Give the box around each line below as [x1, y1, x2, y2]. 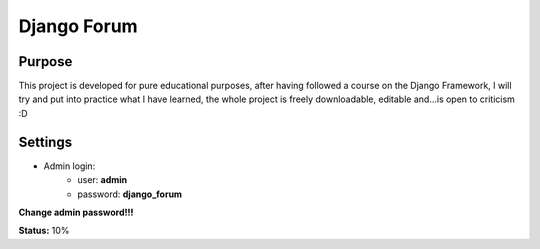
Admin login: [43, 160, 96, 172]
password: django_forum [77, 188, 183, 200]
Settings [18, 133, 73, 150]
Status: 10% [18, 225, 70, 237]
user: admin [77, 174, 128, 186]
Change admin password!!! [18, 206, 134, 218]
